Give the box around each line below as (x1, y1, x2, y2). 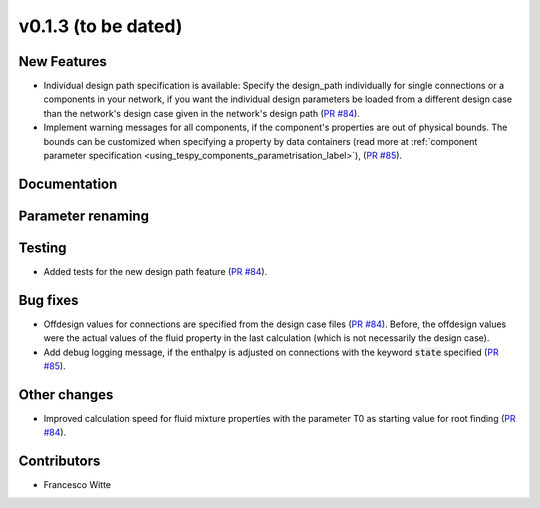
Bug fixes (18, 291, 79, 309)
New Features (18, 53, 107, 70)
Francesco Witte (43, 479, 112, 491)
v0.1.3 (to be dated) (18, 15, 183, 37)
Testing (18, 239, 67, 256)
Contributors (18, 453, 101, 470)
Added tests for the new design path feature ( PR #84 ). (43, 265, 268, 277)
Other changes (18, 386, 114, 403)
